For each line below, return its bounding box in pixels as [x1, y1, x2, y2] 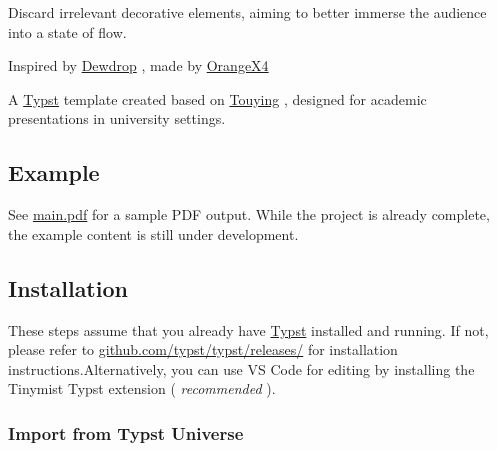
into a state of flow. [8, 21, 127, 42]
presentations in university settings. [8, 108, 226, 129]
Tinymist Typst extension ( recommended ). [8, 378, 276, 399]
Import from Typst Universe [8, 420, 244, 445]
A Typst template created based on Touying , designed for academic [8, 88, 427, 109]
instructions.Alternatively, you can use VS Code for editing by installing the [8, 358, 475, 379]
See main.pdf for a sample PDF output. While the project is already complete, [8, 204, 490, 225]
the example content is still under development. [8, 223, 299, 244]
